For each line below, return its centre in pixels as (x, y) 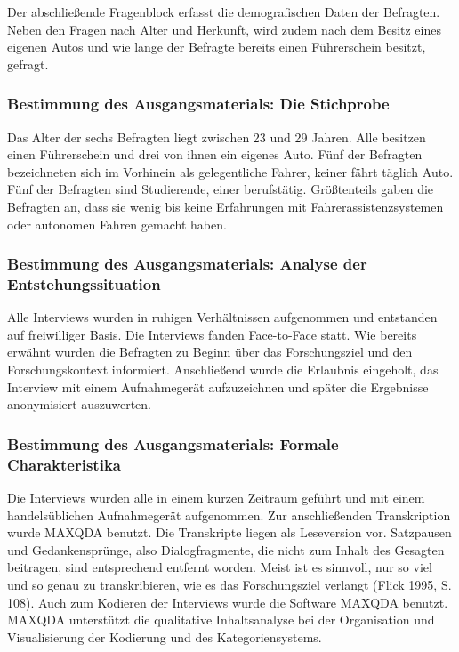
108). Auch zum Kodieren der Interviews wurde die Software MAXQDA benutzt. (228, 602)
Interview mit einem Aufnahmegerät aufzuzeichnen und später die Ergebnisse (218, 386)
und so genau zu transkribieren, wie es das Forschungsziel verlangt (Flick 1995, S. (229, 584)
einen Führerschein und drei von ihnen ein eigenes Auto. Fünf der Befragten (215, 154)
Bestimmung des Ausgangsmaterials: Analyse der (187, 264)
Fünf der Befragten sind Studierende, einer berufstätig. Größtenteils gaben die (221, 189)
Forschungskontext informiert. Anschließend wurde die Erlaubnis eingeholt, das (223, 370)
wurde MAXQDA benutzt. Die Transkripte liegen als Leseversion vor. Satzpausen (229, 532)
